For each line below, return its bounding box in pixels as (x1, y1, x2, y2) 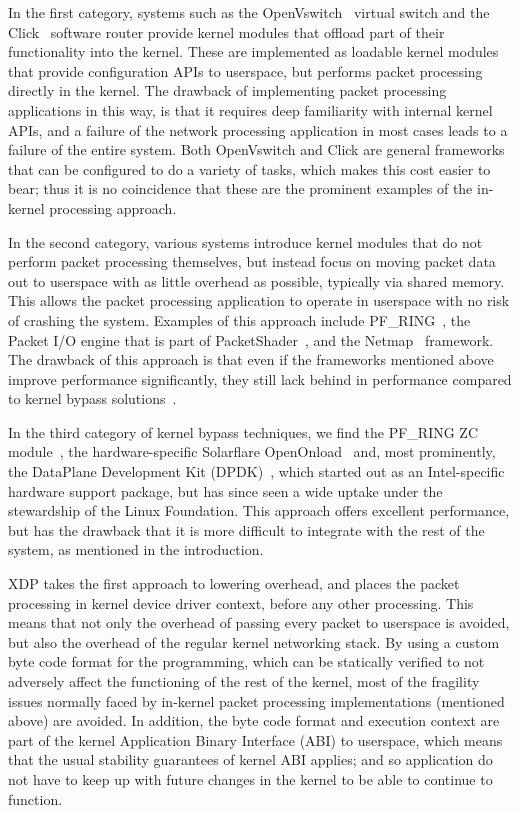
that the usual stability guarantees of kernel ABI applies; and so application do (8, 749, 493, 770)
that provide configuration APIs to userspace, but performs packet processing (8, 60, 483, 81)
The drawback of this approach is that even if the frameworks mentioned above (8, 349, 494, 370)
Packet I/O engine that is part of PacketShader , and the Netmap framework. (8, 329, 494, 350)
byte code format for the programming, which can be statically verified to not (8, 651, 485, 672)
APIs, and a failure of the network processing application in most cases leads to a (8, 119, 508, 140)
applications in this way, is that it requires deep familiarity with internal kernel (8, 99, 493, 120)
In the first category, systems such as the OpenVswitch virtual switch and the (8, 2, 490, 22)
